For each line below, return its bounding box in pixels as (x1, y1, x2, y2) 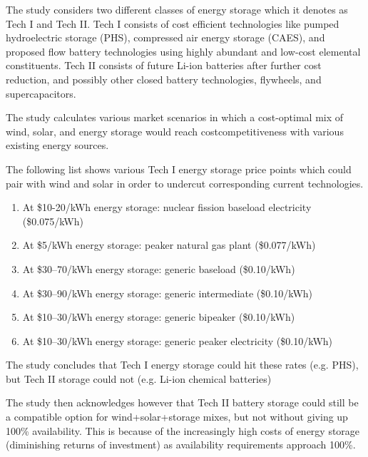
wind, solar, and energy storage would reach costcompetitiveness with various (6, 123, 344, 138)
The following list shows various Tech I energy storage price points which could (6, 161, 352, 176)
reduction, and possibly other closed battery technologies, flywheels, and (6, 71, 322, 86)
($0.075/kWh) (22, 213, 83, 228)
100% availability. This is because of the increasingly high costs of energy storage (6, 423, 360, 438)
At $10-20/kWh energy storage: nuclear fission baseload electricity (22, 200, 312, 215)
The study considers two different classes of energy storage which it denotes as (6, 2, 348, 16)
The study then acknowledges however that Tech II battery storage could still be (6, 395, 359, 410)
